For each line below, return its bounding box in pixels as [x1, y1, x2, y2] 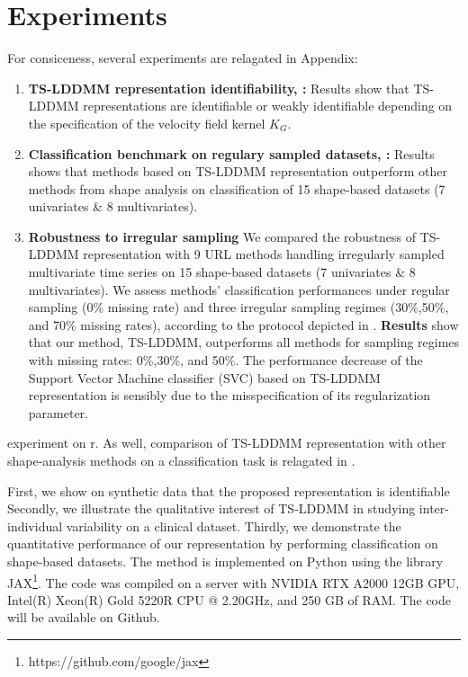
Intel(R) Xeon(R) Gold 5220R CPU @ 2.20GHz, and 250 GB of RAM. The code [7, 590, 451, 609]
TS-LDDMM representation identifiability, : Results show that [28, 78, 409, 97]
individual [7, 516, 63, 535]
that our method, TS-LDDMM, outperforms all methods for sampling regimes [28, 333, 460, 352]
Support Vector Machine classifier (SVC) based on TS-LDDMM [28, 368, 381, 387]
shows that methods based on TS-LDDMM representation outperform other [28, 162, 447, 181]
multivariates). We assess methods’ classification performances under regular [28, 280, 450, 298]
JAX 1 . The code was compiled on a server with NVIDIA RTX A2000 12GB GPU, [7, 570, 460, 592]
